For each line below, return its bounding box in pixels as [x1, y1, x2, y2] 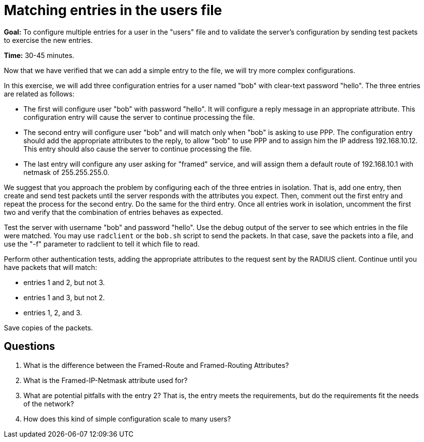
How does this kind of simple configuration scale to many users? [23, 414, 231, 423]
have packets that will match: [4, 263, 97, 271]
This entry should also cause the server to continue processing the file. [23, 144, 252, 153]
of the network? [23, 399, 74, 408]
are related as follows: [4, 89, 75, 98]
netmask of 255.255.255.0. [23, 168, 110, 176]
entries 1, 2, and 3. [23, 308, 82, 317]
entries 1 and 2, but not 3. [23, 278, 105, 287]
